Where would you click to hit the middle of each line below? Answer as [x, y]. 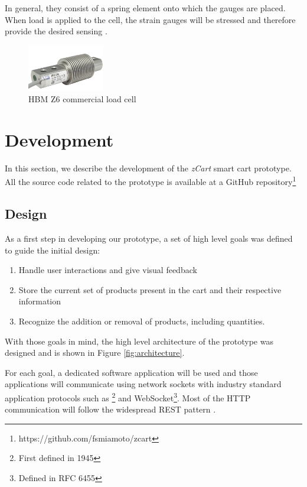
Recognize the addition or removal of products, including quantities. [142, 321]
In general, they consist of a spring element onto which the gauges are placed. [145, 8]
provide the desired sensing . [56, 31]
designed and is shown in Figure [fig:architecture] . [95, 353]
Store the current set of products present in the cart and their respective [150, 289]
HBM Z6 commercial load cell [82, 99]
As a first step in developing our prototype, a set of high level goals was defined [149, 238]
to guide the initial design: [53, 250]
